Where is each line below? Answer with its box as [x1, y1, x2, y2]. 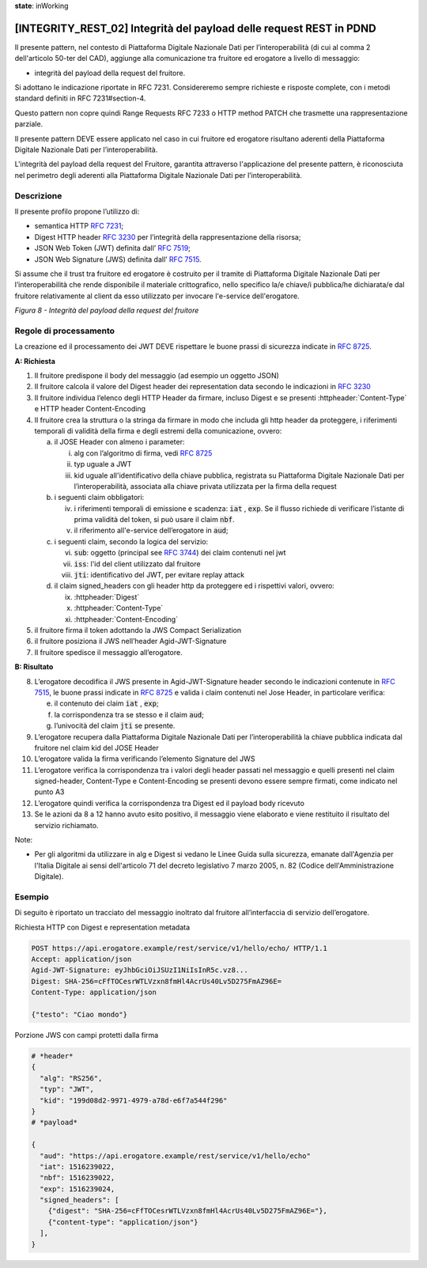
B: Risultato [14, 662, 54, 672]
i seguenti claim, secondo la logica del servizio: [54, 536, 209, 546]
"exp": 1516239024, [40, 1184, 115, 1194]
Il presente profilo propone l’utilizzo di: [14, 206, 140, 216]
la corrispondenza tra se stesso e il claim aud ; [54, 710, 205, 719]
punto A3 [34, 787, 65, 797]
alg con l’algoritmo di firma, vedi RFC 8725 [74, 448, 213, 458]
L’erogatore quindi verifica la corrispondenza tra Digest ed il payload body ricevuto [34, 798, 304, 808]
